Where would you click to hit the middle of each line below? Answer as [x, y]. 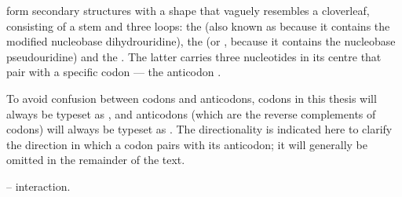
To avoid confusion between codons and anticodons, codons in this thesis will [192, 98]
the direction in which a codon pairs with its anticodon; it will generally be [187, 144]
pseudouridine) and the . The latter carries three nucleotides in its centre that [194, 56]
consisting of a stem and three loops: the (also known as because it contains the [198, 26]
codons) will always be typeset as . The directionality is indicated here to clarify [199, 129]
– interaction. [38, 186]
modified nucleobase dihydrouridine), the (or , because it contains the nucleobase [201, 41]
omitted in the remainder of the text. [96, 160]
